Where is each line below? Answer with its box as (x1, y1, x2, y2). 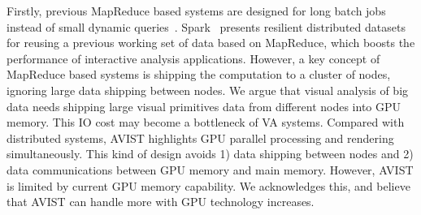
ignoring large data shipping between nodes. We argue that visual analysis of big (7, 81, 409, 98)
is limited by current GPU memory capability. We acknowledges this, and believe (7, 177, 410, 194)
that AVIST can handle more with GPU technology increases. (7, 193, 315, 210)
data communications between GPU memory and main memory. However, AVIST (7, 161, 414, 178)
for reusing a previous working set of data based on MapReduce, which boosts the (7, 34, 415, 51)
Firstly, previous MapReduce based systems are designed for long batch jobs (7, 2, 386, 19)
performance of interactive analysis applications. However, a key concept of (7, 49, 380, 67)
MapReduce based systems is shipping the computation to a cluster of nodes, (7, 66, 391, 83)
